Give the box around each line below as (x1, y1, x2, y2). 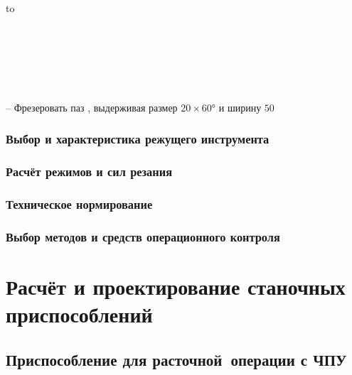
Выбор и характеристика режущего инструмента (6, 130, 270, 148)
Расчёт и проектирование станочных (6, 272, 346, 301)
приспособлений (6, 300, 153, 329)
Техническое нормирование (6, 195, 153, 213)
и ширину (218, 99, 262, 114)
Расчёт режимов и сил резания (6, 163, 172, 180)
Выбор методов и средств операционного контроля (6, 228, 280, 246)
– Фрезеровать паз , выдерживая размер (6, 99, 178, 114)
